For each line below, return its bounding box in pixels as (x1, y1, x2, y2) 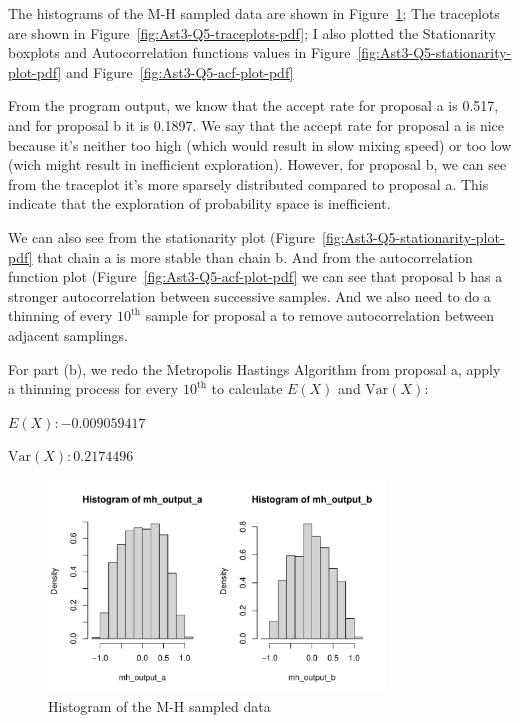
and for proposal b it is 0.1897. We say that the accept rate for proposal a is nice (8, 114, 505, 135)
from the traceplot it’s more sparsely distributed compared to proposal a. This (8, 173, 489, 194)
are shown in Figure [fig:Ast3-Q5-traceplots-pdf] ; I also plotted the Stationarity (8, 22, 496, 43)
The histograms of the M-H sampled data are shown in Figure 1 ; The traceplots (8, 3, 500, 23)
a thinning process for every (8, 378, 179, 399)
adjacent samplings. (8, 324, 128, 345)
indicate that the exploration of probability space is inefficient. (8, 193, 391, 214)
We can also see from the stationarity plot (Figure (8, 226, 315, 247)
